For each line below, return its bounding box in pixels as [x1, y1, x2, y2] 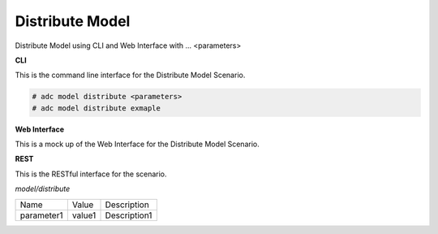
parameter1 [19, 210, 63, 221]
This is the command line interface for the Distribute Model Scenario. [15, 70, 246, 80]
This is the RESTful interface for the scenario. [15, 169, 167, 179]
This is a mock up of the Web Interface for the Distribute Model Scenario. [15, 139, 260, 149]
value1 [71, 210, 97, 221]
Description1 [105, 210, 152, 221]
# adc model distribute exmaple [32, 103, 161, 113]
